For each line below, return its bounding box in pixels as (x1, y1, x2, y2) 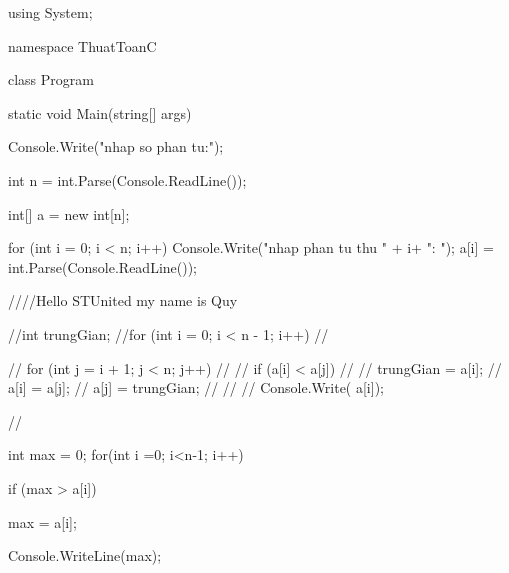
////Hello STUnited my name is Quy (8, 290, 238, 311)
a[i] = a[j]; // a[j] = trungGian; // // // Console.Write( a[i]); (8, 377, 384, 398)
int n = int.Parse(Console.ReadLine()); (8, 169, 247, 190)
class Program (8, 69, 94, 90)
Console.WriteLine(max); (8, 545, 162, 566)
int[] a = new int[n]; (8, 203, 130, 224)
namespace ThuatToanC (8, 35, 157, 56)
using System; (8, 2, 93, 22)
